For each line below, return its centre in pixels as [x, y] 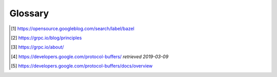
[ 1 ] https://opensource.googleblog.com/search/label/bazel [73, 29]
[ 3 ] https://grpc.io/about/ [37, 47]
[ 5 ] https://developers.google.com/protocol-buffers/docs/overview [82, 66]
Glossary [29, 13]
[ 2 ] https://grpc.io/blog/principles [46, 38]
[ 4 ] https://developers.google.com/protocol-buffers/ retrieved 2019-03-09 [90, 57]
